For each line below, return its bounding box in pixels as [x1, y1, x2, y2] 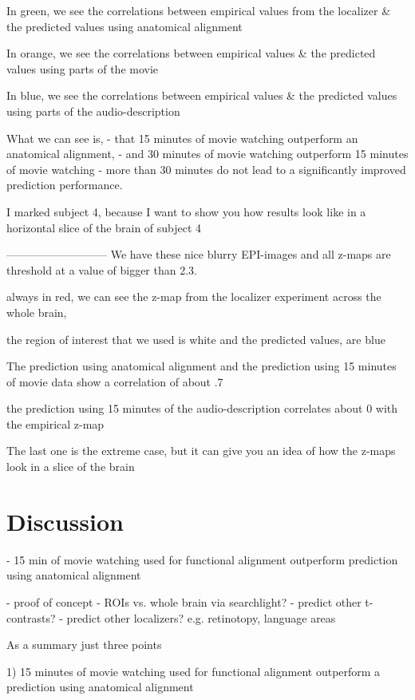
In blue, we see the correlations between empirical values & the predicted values [6, 87, 397, 104]
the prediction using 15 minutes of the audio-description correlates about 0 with [6, 400, 398, 417]
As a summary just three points [6, 636, 162, 653]
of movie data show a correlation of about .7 [6, 373, 223, 390]
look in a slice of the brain [6, 458, 135, 475]
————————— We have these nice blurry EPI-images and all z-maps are [6, 246, 391, 263]
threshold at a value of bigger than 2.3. [6, 261, 197, 278]
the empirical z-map [6, 415, 105, 432]
